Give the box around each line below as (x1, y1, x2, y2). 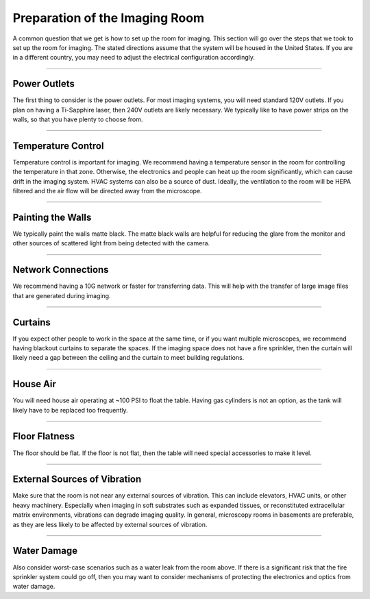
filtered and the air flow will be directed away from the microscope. (12, 187, 202, 195)
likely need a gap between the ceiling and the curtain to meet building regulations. (12, 354, 245, 362)
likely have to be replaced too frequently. (12, 406, 128, 414)
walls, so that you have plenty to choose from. (12, 115, 143, 123)
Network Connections (12, 264, 109, 276)
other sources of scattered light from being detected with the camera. (12, 239, 210, 247)
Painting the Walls (12, 211, 92, 223)
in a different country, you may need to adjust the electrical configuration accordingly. (12, 53, 256, 62)
